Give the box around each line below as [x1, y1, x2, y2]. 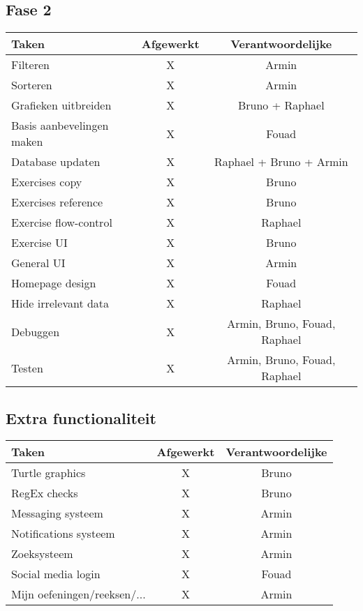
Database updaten [11, 153, 101, 170]
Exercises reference [11, 194, 103, 211]
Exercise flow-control [11, 214, 112, 231]
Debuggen [11, 323, 60, 340]
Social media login [11, 566, 101, 582]
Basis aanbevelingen [11, 117, 109, 134]
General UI [11, 255, 66, 271]
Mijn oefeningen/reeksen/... [11, 586, 146, 603]
